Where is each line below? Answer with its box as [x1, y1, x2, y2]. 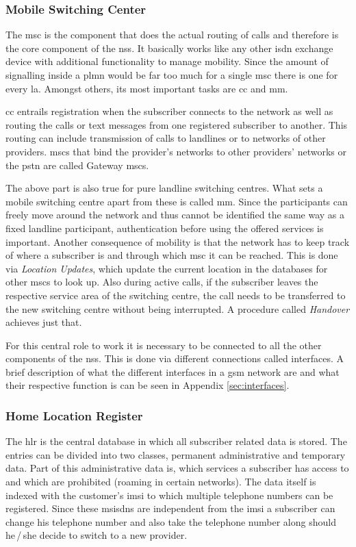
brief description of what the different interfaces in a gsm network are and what [5, 364, 340, 379]
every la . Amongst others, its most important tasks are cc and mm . [5, 81, 288, 95]
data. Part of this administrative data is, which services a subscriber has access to [5, 461, 349, 475]
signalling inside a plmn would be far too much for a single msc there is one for [5, 68, 338, 81]
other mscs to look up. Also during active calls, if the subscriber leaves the [5, 275, 318, 289]
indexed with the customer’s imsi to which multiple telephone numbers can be [5, 487, 333, 502]
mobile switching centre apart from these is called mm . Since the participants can [5, 194, 348, 208]
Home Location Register [5, 407, 143, 424]
